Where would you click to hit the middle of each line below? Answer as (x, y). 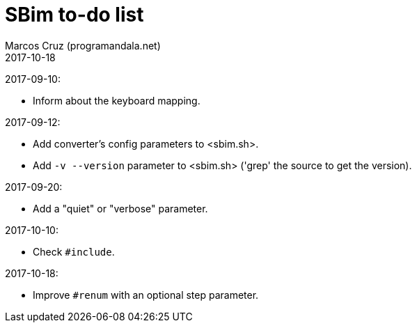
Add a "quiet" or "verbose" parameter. (120, 208)
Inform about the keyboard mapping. (117, 100)
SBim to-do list (74, 15)
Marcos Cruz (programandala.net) (83, 45)
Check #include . (74, 251)
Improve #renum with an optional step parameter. (146, 295)
